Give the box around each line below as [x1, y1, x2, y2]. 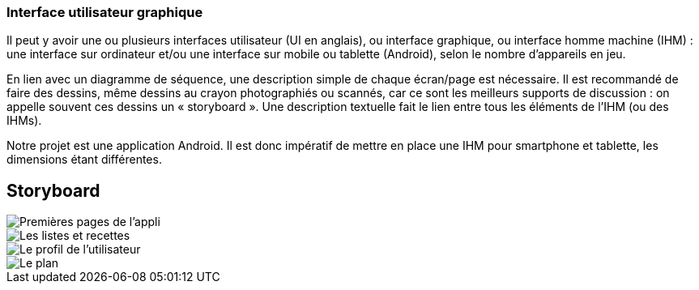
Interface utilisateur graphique [6, 4, 203, 20]
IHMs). [6, 113, 42, 128]
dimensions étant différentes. [6, 152, 162, 167]
